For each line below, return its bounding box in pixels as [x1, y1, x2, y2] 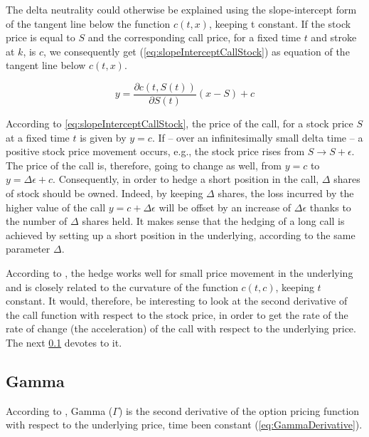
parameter [6, 241, 50, 256]
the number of [6, 214, 68, 228]
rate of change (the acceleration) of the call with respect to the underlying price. [6, 321, 356, 336]
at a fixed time [6, 130, 70, 144]
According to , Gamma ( [6, 403, 113, 418]
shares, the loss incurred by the [218, 186, 354, 200]
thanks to [309, 199, 351, 214]
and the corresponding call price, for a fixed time [87, 30, 301, 45]
